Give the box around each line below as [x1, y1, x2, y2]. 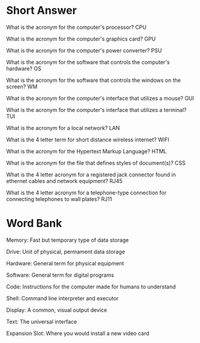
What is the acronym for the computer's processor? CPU [6, 23, 147, 31]
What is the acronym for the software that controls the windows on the [6, 76, 181, 84]
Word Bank [6, 217, 62, 230]
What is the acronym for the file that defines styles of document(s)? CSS [6, 159, 186, 166]
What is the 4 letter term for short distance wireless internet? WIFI [6, 136, 169, 143]
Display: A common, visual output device [6, 306, 108, 314]
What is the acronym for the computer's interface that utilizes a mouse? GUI [6, 94, 194, 102]
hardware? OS [6, 64, 42, 72]
